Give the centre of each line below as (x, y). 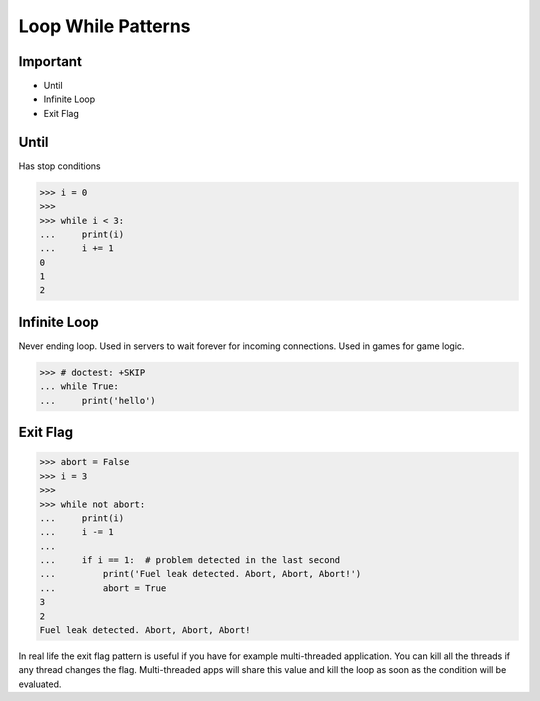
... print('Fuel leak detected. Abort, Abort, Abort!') (200, 574)
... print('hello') (98, 400)
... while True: (79, 386)
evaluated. (40, 684)
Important (50, 61)
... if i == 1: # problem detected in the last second (190, 560)
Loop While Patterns (104, 26)
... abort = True (103, 588)
